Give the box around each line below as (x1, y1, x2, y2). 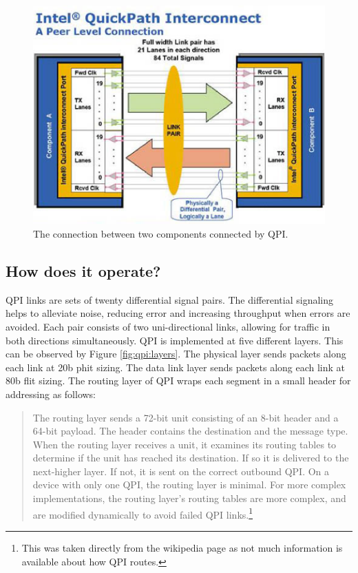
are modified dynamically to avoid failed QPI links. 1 (32, 505, 253, 521)
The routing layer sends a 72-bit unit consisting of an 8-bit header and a (32, 410, 339, 424)
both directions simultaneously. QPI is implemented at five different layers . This (6, 333, 344, 347)
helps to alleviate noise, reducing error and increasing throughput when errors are (6, 306, 350, 320)
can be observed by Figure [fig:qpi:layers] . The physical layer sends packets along (6, 346, 346, 361)
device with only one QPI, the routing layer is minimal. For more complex (32, 477, 346, 492)
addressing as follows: (6, 386, 96, 401)
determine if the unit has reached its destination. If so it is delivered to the (32, 450, 349, 465)
